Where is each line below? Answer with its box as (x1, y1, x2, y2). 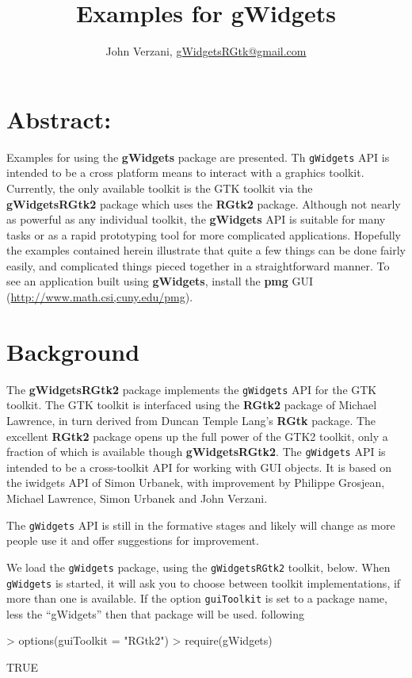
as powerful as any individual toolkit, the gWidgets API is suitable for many (6, 211, 386, 228)
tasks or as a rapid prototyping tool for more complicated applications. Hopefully (6, 226, 401, 243)
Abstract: (6, 102, 112, 135)
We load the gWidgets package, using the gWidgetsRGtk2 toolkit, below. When (6, 558, 391, 575)
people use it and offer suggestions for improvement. (6, 532, 259, 549)
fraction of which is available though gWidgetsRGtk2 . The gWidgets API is (6, 443, 386, 460)
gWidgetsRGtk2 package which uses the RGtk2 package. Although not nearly (6, 195, 401, 212)
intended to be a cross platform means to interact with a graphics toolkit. (6, 164, 364, 181)
